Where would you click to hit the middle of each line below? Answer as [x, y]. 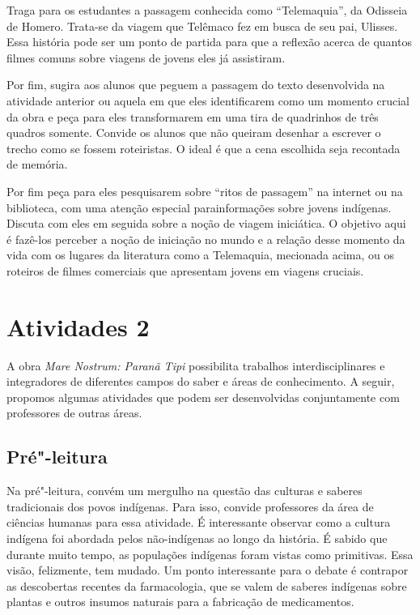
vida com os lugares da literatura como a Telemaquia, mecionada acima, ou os [201, 255]
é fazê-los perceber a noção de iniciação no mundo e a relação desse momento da [206, 239]
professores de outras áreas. [74, 413]
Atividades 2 [78, 326]
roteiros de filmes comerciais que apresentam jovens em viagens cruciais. [185, 270]
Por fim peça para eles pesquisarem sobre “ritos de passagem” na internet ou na [205, 191]
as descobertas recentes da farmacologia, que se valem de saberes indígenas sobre [207, 585]
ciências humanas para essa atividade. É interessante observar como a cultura [199, 522]
